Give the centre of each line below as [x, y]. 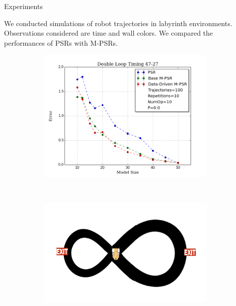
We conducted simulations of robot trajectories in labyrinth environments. [118, 23]
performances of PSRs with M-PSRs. [61, 42]
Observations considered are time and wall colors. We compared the [109, 33]
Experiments [23, 6]
